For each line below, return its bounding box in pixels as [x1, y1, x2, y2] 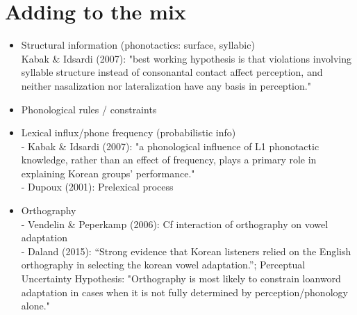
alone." [21, 298, 50, 313]
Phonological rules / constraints [21, 102, 157, 116]
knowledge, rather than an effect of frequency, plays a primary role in [21, 152, 317, 167]
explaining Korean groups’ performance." [21, 165, 195, 180]
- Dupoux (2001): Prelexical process [21, 179, 174, 194]
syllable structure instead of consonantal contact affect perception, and [21, 65, 323, 79]
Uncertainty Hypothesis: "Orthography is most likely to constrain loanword [21, 271, 341, 286]
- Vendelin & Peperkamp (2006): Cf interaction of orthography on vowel [21, 216, 329, 231]
